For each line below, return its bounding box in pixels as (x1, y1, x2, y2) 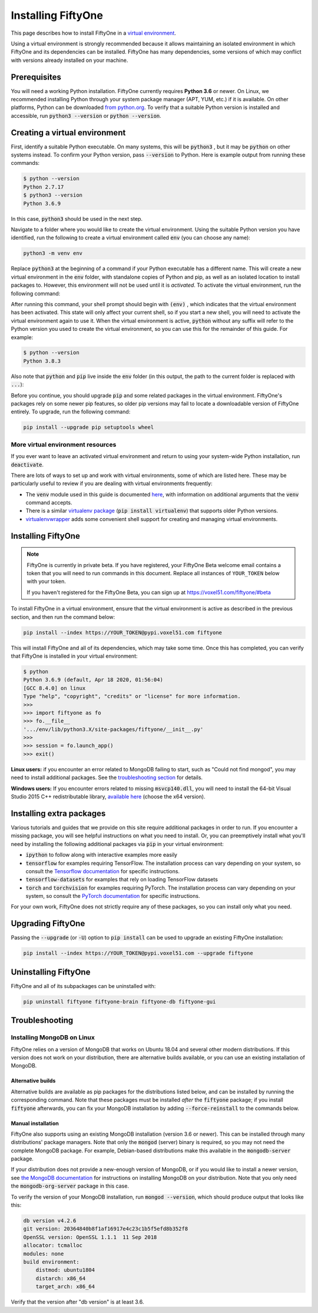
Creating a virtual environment (11, 127, 126, 138)
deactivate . (11, 461, 44, 468)
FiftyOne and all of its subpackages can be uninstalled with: (11, 982, 156, 989)
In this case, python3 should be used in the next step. (11, 215, 143, 222)
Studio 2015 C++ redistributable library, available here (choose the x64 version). (11, 793, 206, 800)
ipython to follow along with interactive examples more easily (25, 851, 178, 858)
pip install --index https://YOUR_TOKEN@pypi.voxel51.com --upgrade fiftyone (23, 950, 253, 957)
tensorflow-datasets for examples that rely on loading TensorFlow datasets (25, 876, 218, 883)
